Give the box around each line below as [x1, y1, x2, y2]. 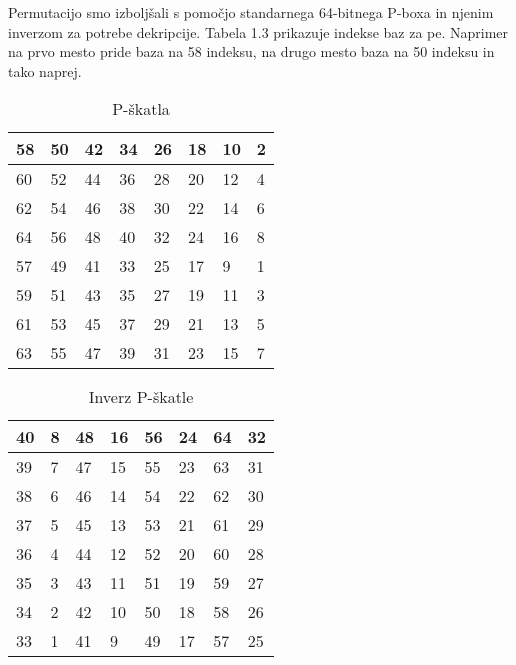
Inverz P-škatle [88, 385, 194, 409]
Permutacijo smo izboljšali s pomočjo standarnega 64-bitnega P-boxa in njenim [8, 2, 494, 22]
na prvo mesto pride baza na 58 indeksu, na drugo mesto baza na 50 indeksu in [8, 41, 495, 62]
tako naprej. [8, 60, 82, 81]
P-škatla [112, 97, 170, 121]
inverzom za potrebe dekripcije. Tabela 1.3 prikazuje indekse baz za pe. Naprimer [8, 21, 509, 42]
